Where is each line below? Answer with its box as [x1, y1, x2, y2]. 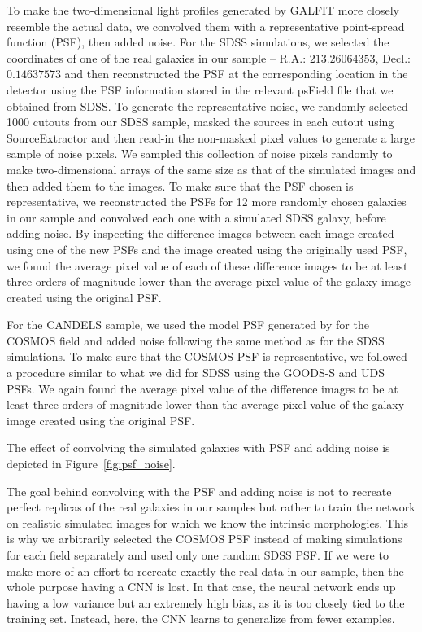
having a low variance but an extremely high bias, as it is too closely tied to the [7, 594, 405, 611]
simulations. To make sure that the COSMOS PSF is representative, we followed [7, 348, 407, 365]
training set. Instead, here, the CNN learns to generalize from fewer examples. [7, 610, 395, 627]
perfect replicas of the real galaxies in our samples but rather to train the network [7, 498, 415, 516]
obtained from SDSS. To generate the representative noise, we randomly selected [7, 97, 408, 114]
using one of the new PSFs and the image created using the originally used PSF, [7, 240, 407, 257]
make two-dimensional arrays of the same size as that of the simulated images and [7, 160, 416, 178]
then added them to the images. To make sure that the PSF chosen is [7, 177, 354, 194]
